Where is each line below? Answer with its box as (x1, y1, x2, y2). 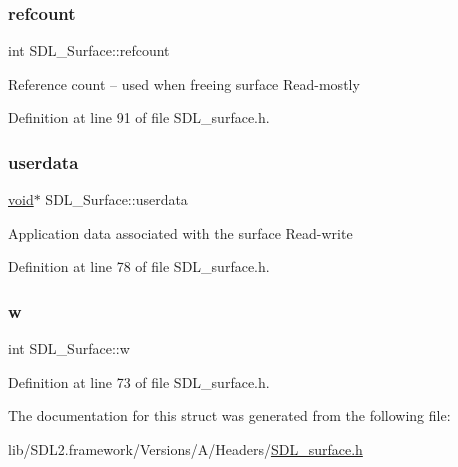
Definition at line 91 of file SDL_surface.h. (8, 107, 270, 128)
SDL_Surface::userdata (45, 189, 188, 210)
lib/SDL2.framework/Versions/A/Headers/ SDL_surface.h (8, 439, 363, 459)
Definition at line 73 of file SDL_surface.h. (8, 371, 270, 392)
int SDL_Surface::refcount (8, 40, 170, 61)
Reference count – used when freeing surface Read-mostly (8, 73, 360, 94)
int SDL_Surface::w (8, 338, 130, 359)
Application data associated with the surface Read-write (8, 222, 353, 243)
